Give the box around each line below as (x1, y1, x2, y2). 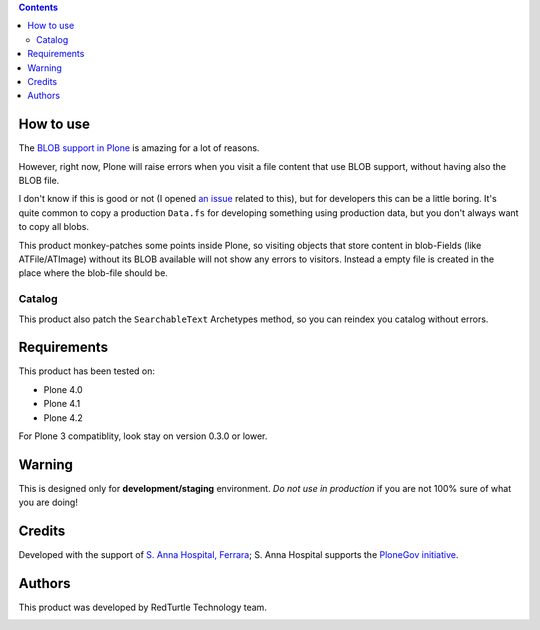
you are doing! (18, 496, 79, 509)
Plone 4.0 (43, 383, 84, 395)
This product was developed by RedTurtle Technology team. (18, 601, 267, 614)
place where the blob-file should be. (18, 267, 169, 279)
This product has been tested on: (18, 365, 155, 377)
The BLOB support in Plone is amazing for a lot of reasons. (18, 142, 260, 154)
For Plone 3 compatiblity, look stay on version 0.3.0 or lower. (18, 430, 268, 442)
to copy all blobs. (18, 221, 90, 233)
